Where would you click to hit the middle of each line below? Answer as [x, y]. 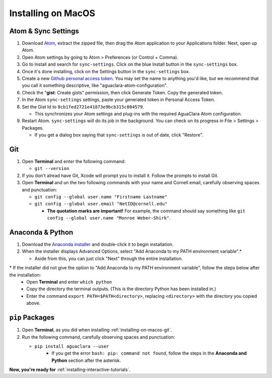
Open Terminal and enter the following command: [74, 161]
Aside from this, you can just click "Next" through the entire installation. [109, 258]
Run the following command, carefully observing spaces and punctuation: [98, 337]
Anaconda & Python [41, 232]
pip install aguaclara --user [72, 346]
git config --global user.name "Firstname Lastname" [101, 197]
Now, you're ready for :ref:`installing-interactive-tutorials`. [70, 370]
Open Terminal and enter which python [69, 282]
